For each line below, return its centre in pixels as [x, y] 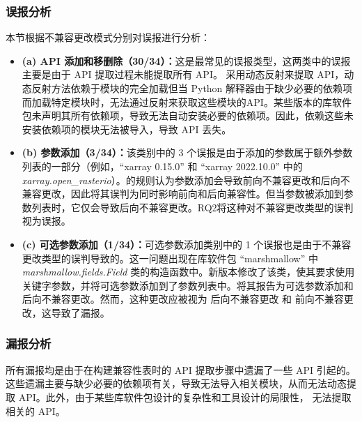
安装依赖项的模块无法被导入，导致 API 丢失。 [127, 129]
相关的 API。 [36, 410]
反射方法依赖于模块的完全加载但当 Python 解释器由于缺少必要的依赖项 [192, 88]
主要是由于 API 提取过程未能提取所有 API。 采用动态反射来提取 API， [183, 74]
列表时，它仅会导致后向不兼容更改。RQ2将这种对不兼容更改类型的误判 [192, 207]
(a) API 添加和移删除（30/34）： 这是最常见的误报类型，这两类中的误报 [186, 60]
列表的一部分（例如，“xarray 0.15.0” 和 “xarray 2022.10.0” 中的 [162, 166]
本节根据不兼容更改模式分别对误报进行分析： [108, 37]
